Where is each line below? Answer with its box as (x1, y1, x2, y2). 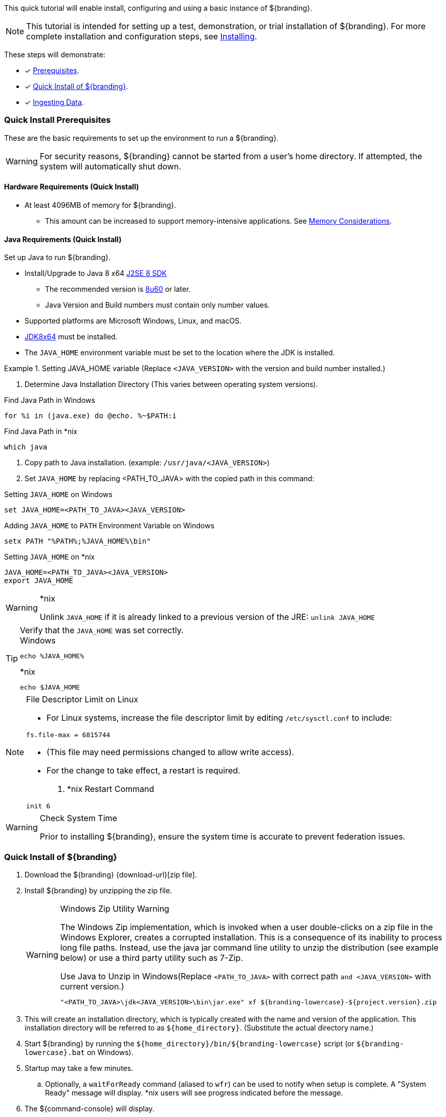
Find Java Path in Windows (4, 396, 95, 405)
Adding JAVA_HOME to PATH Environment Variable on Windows (4, 521, 215, 530)
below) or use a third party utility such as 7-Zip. (60, 952, 243, 963)
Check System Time (39, 813, 117, 824)
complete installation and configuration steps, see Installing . (26, 31, 257, 41)
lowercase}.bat (25, 1048, 85, 1057)
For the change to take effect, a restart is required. (47, 765, 240, 776)
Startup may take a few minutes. (25, 1063, 133, 1072)
